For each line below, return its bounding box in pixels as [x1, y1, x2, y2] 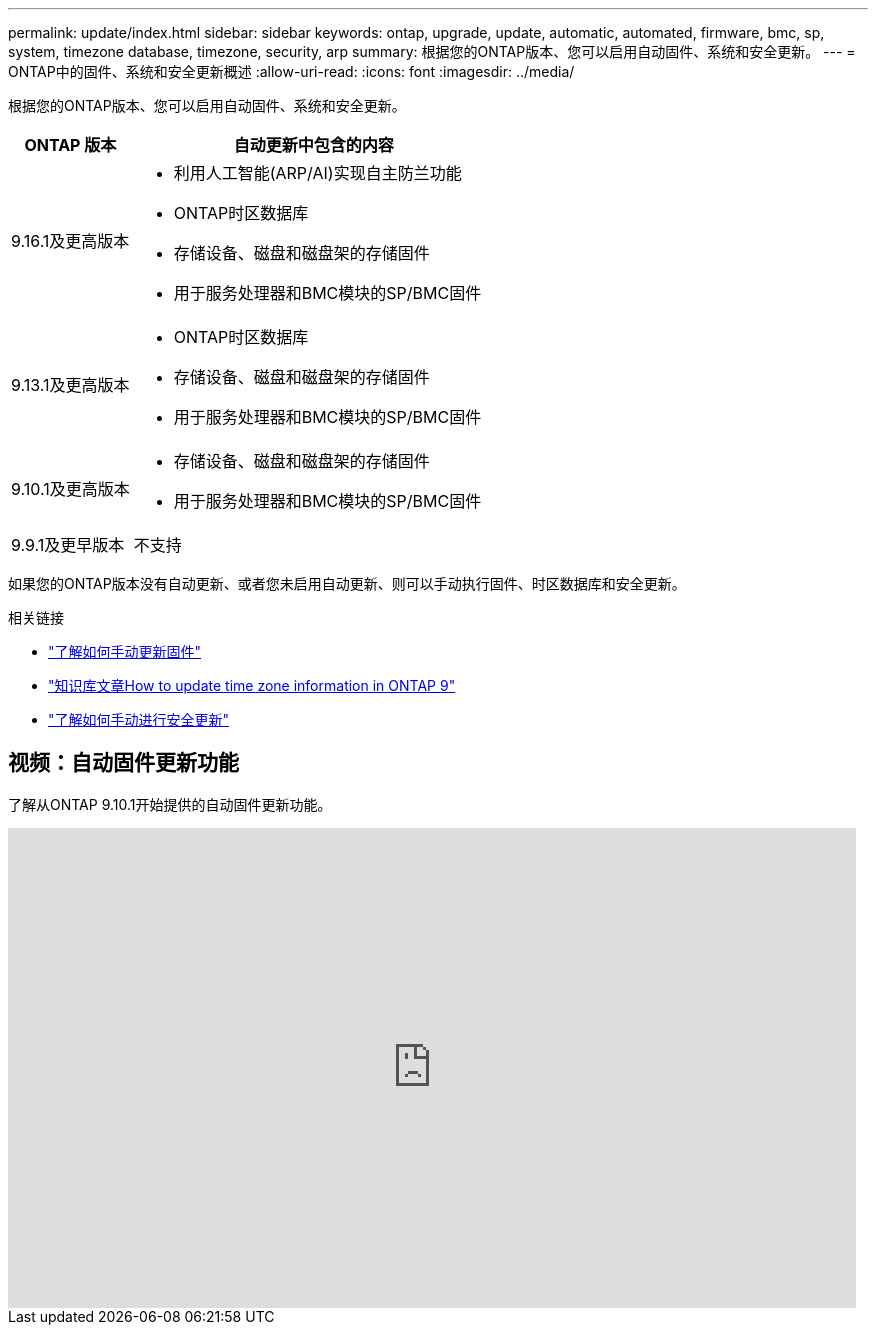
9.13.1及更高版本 [11, 375, 130, 395]
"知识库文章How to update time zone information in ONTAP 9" [48, 677, 456, 694]
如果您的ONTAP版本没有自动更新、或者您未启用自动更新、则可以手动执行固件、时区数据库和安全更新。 [8, 575, 686, 592]
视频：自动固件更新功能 [8, 750, 239, 776]
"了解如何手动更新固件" [48, 643, 202, 660]
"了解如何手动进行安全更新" [48, 711, 230, 728]
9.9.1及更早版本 [11, 535, 125, 555]
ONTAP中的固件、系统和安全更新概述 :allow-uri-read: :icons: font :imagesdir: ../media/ [8, 63, 575, 80]
